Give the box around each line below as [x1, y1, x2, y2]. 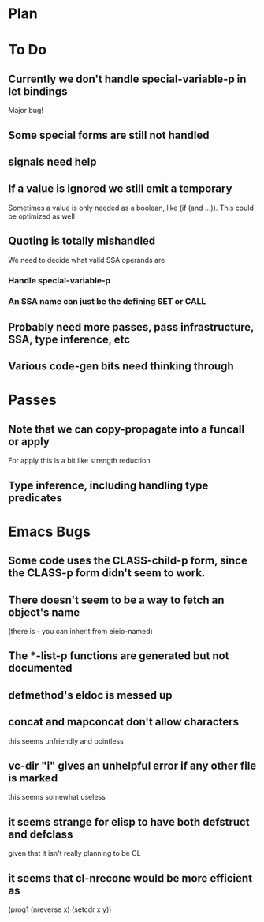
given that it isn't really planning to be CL [8, 849, 141, 858]
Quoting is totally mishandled [8, 234, 156, 248]
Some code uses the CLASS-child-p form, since [8, 554, 248, 568]
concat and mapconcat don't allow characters [8, 715, 239, 729]
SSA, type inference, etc [8, 332, 131, 346]
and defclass [8, 827, 73, 841]
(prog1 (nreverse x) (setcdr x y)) [8, 905, 112, 914]
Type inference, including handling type [8, 478, 209, 492]
